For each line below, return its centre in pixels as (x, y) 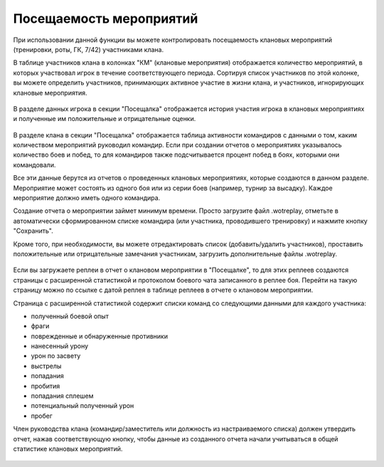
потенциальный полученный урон (82, 406)
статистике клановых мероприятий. (68, 449)
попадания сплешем (62, 396)
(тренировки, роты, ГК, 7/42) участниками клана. (88, 49)
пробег (42, 416)
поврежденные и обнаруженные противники (100, 336)
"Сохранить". (33, 231)
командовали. (34, 164)
